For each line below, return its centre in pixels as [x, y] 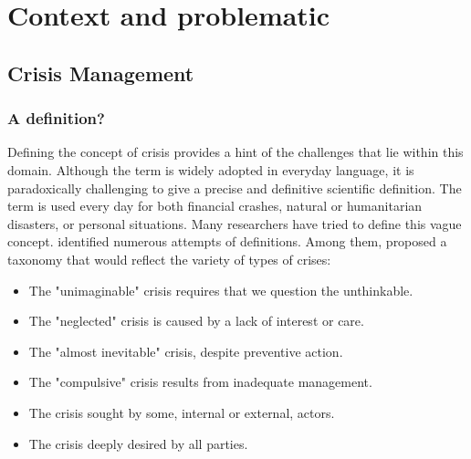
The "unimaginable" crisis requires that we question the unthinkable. [221, 290]
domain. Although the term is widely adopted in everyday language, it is [211, 169]
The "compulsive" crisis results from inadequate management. [200, 382]
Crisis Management [101, 73]
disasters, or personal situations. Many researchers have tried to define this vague [235, 223]
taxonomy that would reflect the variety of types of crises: [169, 259]
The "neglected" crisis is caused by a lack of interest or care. [196, 321]
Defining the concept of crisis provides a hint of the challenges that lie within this [235, 152]
